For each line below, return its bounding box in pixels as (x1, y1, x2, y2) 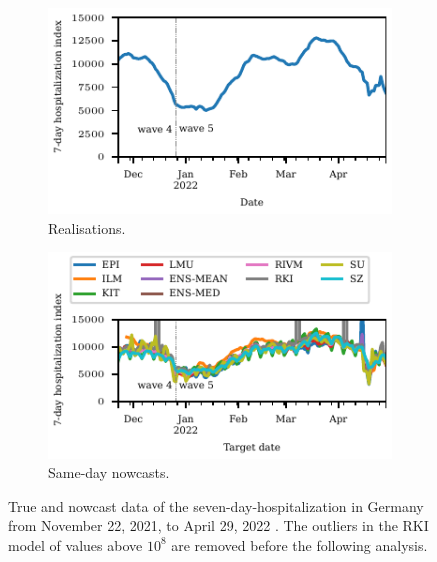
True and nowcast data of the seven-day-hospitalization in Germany (8, 495, 424, 516)
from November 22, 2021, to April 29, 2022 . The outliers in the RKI (8, 515, 429, 536)
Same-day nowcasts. (48, 462, 170, 483)
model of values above (8, 534, 143, 555)
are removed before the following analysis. (171, 534, 428, 555)
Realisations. (48, 217, 126, 238)
